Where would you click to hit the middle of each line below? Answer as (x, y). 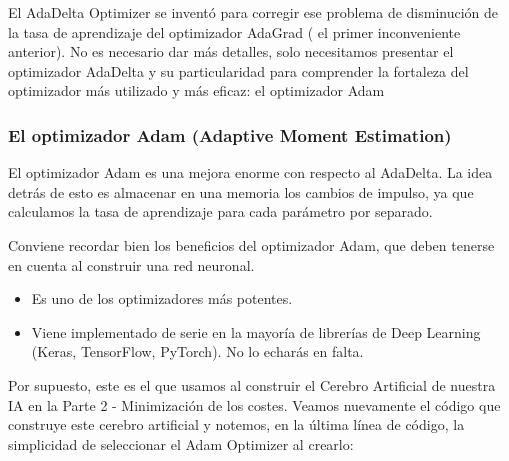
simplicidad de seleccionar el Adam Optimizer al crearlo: (181, 443)
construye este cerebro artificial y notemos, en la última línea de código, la (236, 424)
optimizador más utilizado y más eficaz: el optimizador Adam (196, 90)
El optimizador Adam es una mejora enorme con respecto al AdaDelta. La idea (250, 172)
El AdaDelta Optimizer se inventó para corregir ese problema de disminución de (253, 12)
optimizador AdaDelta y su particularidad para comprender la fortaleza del (238, 70)
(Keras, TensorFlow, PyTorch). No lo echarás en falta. (197, 351)
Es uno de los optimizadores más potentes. (162, 298)
